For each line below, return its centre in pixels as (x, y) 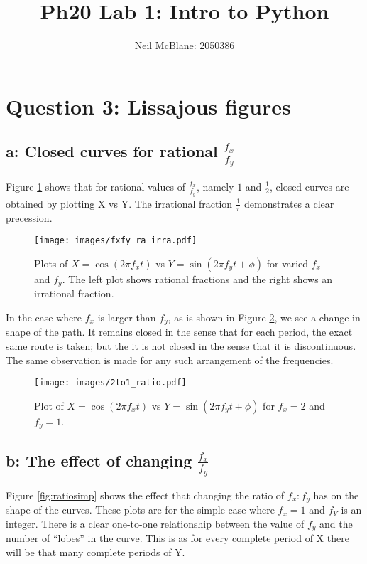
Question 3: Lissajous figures (148, 106)
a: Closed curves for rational (112, 151)
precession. (29, 217)
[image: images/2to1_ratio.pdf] (110, 383)
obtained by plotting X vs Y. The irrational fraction (119, 203)
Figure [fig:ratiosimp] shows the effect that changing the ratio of (145, 495)
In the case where (44, 317)
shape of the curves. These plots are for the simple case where (140, 510)
